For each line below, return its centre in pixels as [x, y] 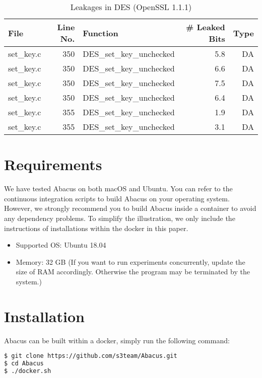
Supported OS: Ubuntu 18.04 [61, 245]
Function [101, 33]
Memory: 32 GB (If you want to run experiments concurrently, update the [130, 261]
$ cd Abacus [24, 364]
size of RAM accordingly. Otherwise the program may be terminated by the [133, 272]
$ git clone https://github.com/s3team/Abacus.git [91, 356]
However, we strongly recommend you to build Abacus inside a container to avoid [130, 208]
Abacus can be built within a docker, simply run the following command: [117, 340]
